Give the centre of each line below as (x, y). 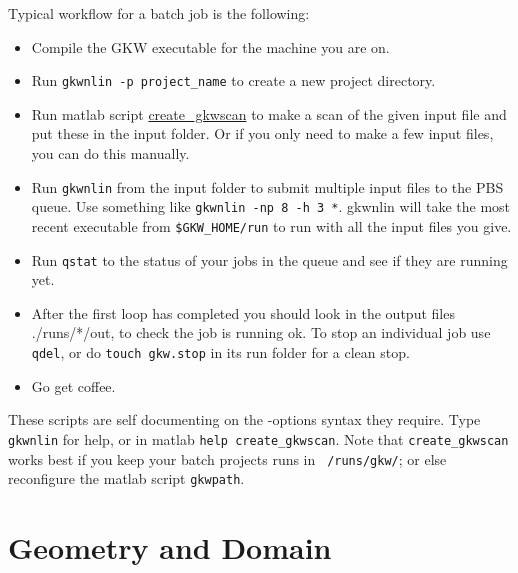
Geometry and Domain (170, 547)
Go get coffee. (73, 385)
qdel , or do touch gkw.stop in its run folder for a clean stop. (220, 352)
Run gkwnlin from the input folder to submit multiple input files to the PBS (267, 186)
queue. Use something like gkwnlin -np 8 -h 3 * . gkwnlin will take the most (271, 206)
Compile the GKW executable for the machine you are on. (210, 46)
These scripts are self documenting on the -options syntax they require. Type (244, 419)
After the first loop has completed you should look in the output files (243, 312)
